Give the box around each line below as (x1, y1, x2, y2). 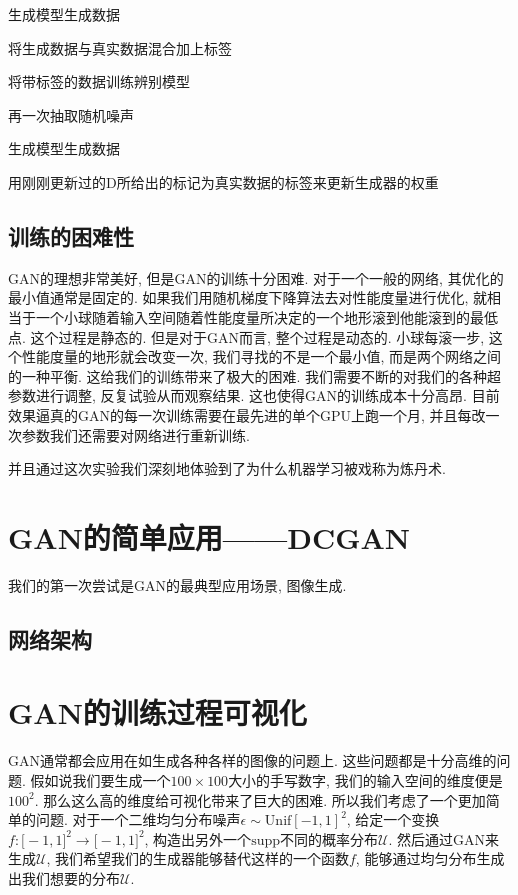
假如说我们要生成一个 (30, 769, 171, 790)
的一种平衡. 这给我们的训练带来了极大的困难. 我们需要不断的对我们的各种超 (8, 365, 502, 386)
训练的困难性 (8, 220, 134, 251)
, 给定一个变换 (346, 809, 440, 830)
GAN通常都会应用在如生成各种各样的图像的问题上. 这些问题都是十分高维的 (8, 750, 497, 771)
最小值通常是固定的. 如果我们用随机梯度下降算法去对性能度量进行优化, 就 (8, 287, 488, 308)
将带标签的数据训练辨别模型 (8, 71, 190, 92)
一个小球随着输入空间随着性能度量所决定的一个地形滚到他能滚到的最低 (35, 306, 498, 327)
